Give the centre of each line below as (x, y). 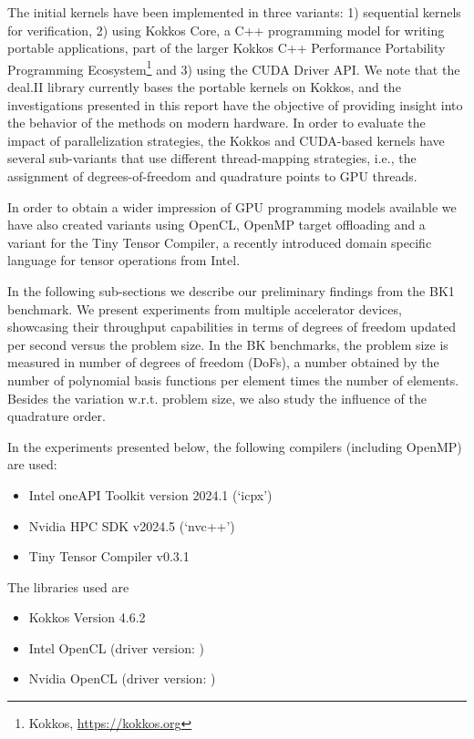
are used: (32, 464)
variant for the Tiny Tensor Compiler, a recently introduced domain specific (220, 242)
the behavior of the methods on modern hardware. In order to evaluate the (216, 123)
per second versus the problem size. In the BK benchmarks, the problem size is (228, 344)
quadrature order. (57, 416)
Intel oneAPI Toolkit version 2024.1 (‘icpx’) (150, 494)
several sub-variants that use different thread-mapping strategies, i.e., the (212, 158)
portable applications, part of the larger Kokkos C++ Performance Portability (227, 48)
